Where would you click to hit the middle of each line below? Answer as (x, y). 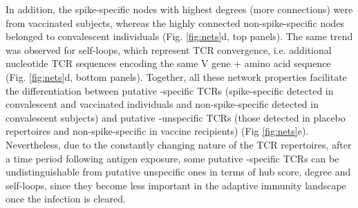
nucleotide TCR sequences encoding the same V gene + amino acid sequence (168, 63)
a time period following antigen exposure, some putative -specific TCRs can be (172, 158)
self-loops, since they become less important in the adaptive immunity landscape (176, 185)
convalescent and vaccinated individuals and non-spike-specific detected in (162, 104)
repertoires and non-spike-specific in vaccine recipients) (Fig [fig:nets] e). (157, 131)
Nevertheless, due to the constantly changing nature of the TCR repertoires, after (179, 144)
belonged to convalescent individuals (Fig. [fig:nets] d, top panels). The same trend (179, 36)
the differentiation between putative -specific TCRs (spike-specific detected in (170, 90)
